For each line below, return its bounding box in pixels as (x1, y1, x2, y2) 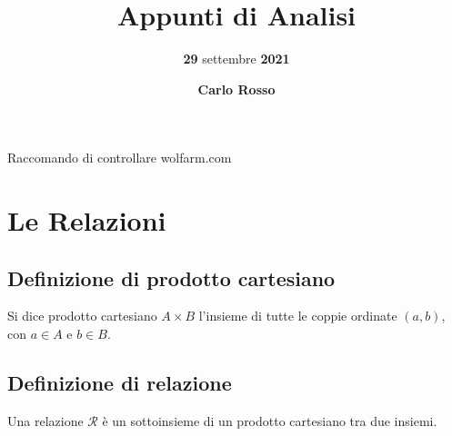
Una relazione (7, 411, 84, 430)
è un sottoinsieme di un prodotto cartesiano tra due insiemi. (102, 411, 437, 430)
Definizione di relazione (7, 369, 232, 397)
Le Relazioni (7, 202, 166, 239)
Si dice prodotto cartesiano (7, 306, 157, 325)
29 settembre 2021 (183, 49, 290, 68)
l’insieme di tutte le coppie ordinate (198, 306, 397, 325)
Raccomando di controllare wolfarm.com (7, 148, 232, 167)
